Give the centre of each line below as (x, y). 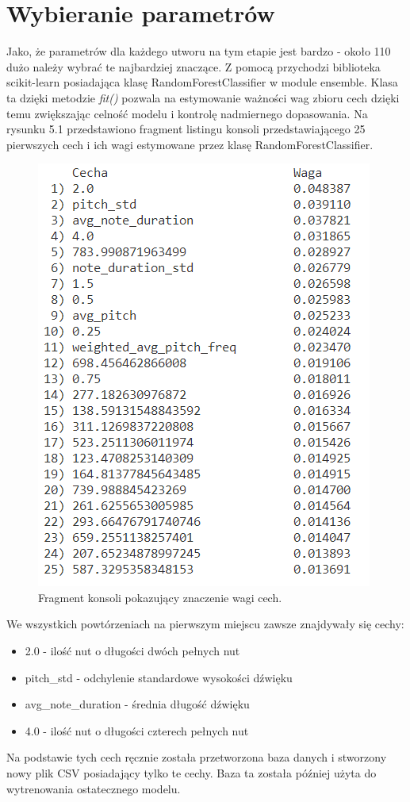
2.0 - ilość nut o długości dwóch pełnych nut (132, 651)
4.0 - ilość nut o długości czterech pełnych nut (137, 730)
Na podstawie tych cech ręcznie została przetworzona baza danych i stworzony (197, 757)
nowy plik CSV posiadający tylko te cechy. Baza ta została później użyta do (192, 773)
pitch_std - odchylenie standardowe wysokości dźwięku (159, 677)
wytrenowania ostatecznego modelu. (94, 788)
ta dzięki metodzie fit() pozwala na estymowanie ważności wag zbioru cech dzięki (203, 97)
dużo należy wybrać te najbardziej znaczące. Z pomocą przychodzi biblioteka (194, 66)
